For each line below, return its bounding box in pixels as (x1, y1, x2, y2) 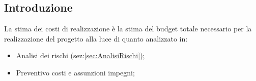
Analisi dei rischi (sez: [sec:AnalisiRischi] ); (16, 50, 145, 61)
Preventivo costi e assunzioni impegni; (16, 67, 135, 77)
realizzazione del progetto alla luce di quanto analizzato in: (4, 33, 188, 44)
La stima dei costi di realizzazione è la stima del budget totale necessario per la (4, 23, 252, 34)
